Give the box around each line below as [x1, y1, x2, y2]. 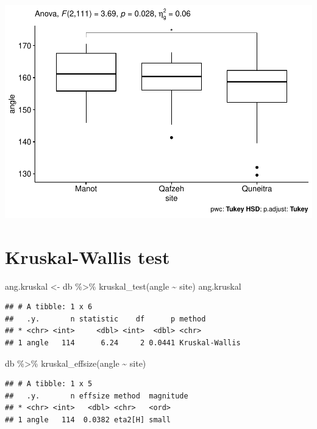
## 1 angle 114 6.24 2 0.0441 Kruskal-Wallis [5, 339, 241, 348]
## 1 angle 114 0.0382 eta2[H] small [5, 415, 171, 424]
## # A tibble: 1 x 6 [5, 302, 93, 312]
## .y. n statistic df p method [5, 314, 206, 323]
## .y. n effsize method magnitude [5, 391, 188, 400]
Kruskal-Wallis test [5, 244, 170, 269]
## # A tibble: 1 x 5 [5, 380, 93, 389]
